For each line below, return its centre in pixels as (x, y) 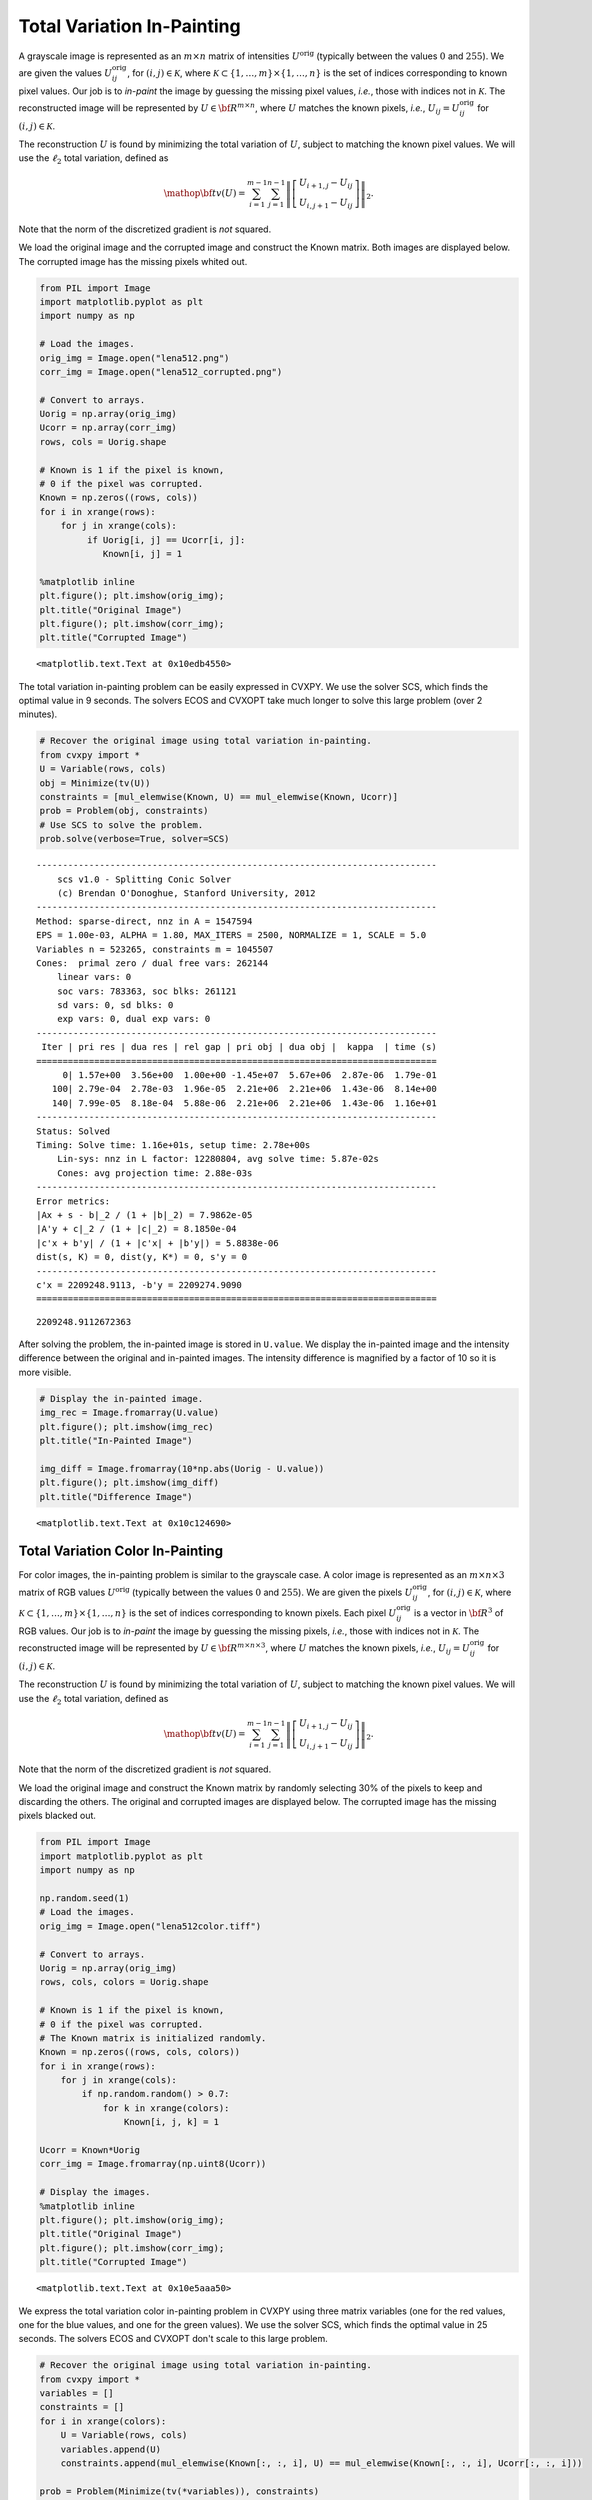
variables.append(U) (111, 2449)
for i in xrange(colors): (103, 2421)
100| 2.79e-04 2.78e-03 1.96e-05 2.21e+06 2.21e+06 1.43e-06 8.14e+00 (244, 1089)
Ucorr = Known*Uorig (89, 2150)
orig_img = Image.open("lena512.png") (134, 358)
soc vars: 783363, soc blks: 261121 (146, 991)
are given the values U (65, 72)
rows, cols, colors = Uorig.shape (124, 1982)
